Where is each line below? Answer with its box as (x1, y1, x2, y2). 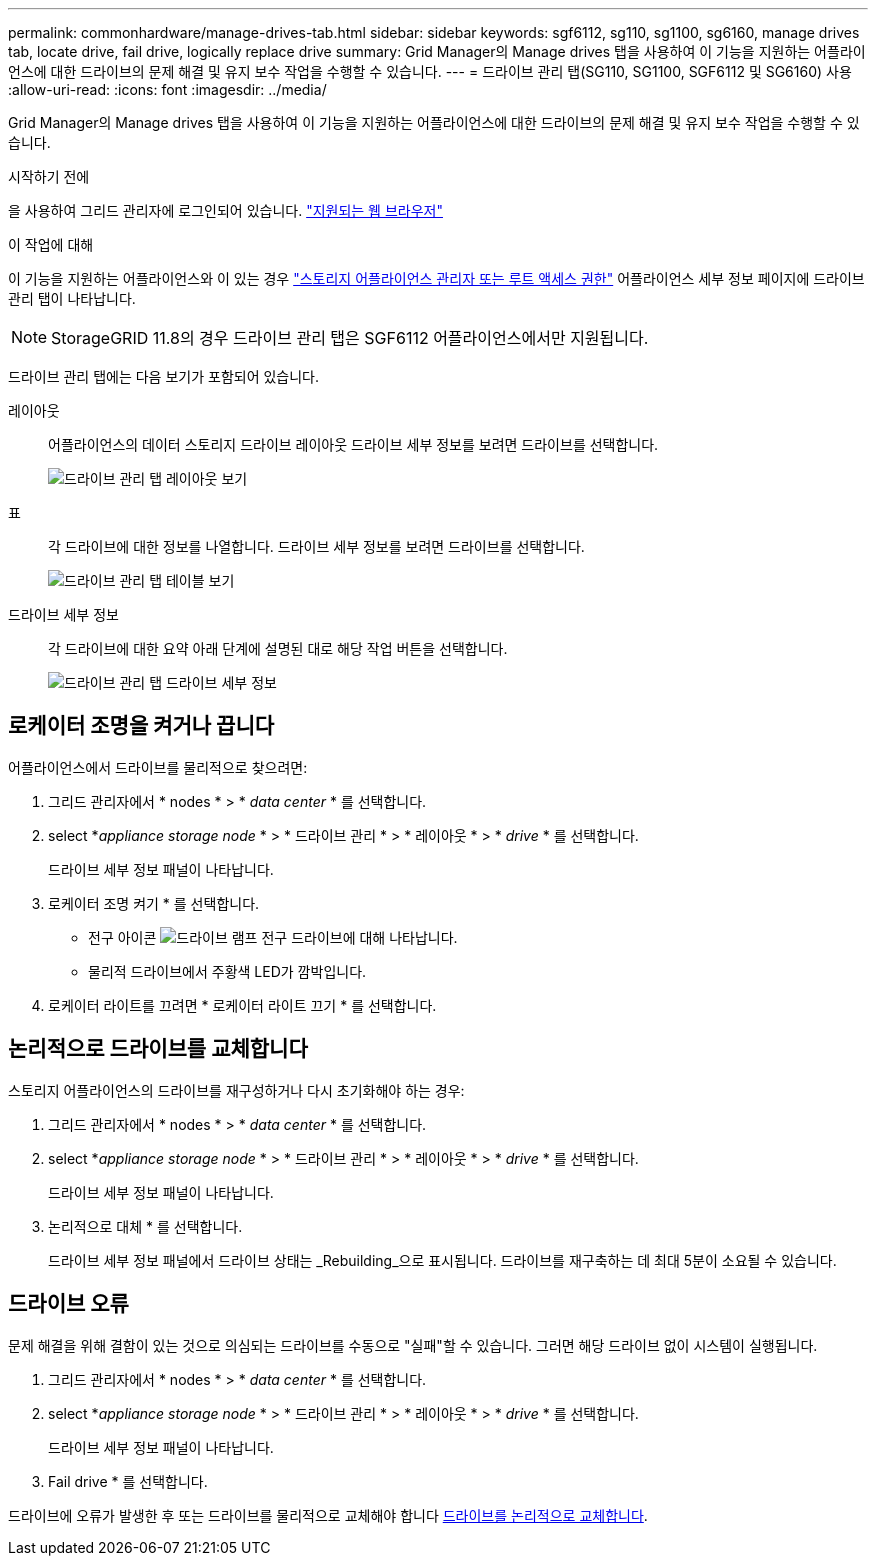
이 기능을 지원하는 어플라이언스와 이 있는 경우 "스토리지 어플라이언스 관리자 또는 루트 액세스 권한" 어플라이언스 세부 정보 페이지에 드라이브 (8, 270, 865, 287)
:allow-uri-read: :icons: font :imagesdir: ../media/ (8, 81, 327, 98)
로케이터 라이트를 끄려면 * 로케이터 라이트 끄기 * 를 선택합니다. (48, 996, 437, 1014)
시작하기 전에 (8, 168, 90, 185)
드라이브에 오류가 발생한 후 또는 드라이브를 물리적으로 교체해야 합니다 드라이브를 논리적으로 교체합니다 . (8, 1506, 648, 1524)
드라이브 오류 (8, 1291, 129, 1317)
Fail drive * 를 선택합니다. (48, 1472, 208, 1490)
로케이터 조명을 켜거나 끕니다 (8, 713, 275, 739)
